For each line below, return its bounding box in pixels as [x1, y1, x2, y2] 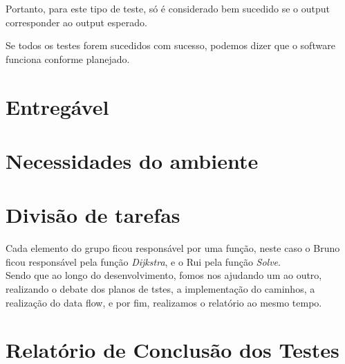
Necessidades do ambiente [6, 146, 259, 174]
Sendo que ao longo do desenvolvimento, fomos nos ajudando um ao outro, [6, 268, 322, 282]
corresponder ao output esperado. [6, 15, 147, 29]
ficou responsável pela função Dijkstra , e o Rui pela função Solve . [6, 254, 281, 269]
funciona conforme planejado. [6, 51, 130, 66]
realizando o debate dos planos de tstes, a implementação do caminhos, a [6, 282, 315, 296]
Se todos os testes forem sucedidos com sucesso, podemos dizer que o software [6, 38, 335, 53]
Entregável [6, 92, 109, 120]
